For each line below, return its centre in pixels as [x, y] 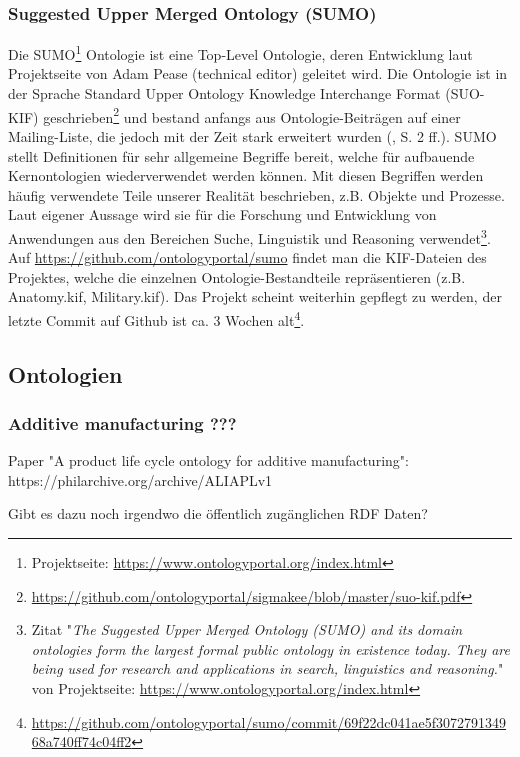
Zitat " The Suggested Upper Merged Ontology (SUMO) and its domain [247, 629]
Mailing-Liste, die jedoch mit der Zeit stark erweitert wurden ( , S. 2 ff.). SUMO [252, 135]
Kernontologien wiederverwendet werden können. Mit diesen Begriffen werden [246, 175]
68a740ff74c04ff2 [81, 741]
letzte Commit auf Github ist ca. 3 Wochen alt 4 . [156, 318]
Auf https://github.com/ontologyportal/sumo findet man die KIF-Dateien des [247, 257]
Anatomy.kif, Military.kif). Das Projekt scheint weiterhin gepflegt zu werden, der [255, 296]
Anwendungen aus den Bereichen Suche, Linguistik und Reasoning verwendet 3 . [249, 236]
